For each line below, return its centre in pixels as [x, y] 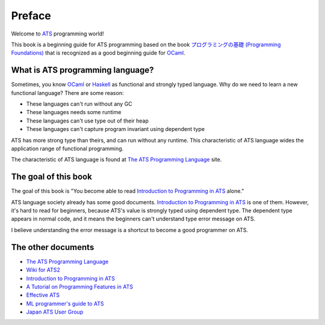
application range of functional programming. [67, 148]
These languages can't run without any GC [79, 104]
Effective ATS [43, 295]
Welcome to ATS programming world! [58, 34]
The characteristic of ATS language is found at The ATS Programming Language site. [116, 160]
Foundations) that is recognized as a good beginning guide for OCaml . [98, 53]
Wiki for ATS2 [43, 270]
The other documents [53, 247]
